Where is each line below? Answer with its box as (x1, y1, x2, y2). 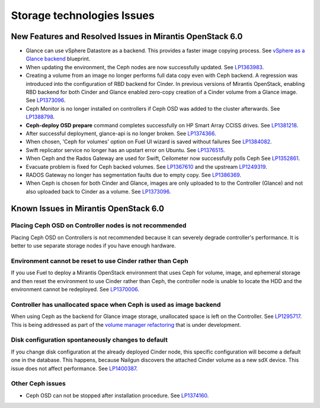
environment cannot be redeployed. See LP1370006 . (11, 286, 139, 293)
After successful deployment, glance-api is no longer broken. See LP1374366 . (25, 130, 216, 137)
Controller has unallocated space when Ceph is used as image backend (11, 300, 221, 309)
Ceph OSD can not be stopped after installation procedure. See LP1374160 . (25, 391, 209, 399)
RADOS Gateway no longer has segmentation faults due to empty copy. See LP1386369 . (25, 171, 242, 178)
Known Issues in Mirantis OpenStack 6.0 (11, 203, 164, 213)
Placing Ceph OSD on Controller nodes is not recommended (11, 221, 187, 230)
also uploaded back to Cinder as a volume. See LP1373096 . (25, 188, 171, 195)
